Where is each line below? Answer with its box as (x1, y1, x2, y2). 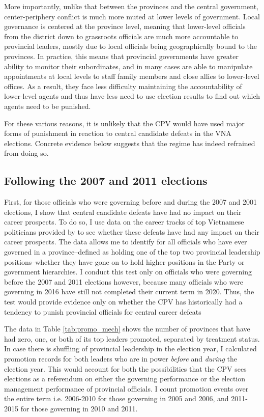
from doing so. (4, 148, 49, 158)
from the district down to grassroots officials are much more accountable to (4, 31, 239, 41)
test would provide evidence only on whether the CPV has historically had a (4, 296, 243, 307)
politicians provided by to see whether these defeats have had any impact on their (4, 226, 259, 237)
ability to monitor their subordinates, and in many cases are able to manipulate (4, 61, 253, 71)
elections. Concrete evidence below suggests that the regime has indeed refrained (4, 137, 255, 148)
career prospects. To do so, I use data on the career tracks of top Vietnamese (4, 216, 244, 227)
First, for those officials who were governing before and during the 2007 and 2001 (4, 197, 257, 207)
